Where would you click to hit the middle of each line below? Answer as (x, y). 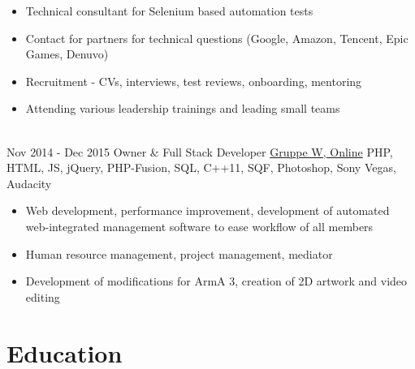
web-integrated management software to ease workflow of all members (199, 226)
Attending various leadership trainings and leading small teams (183, 108)
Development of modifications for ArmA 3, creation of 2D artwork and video (216, 281)
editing (43, 296)
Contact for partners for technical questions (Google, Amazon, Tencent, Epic (217, 38)
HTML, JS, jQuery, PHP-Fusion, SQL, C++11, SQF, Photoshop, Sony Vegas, (201, 167)
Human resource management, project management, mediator (179, 253)
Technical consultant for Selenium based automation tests (169, 11)
